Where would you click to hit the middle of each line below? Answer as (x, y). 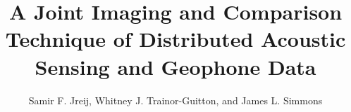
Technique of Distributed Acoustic (175, 39)
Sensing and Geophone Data (175, 66)
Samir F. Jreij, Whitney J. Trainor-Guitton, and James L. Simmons (175, 100)
